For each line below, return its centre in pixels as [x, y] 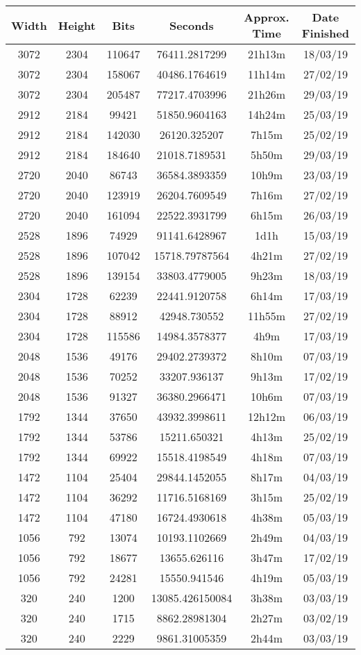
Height [77, 25]
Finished [325, 33]
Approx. [267, 17]
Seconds [192, 25]
